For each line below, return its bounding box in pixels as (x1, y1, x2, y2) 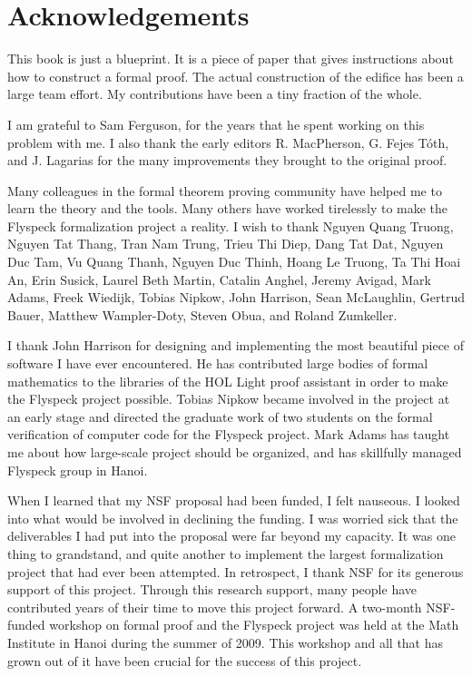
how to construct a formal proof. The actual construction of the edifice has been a (7, 66, 464, 85)
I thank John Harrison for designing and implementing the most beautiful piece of (7, 336, 465, 355)
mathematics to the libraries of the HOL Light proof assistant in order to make (7, 371, 448, 390)
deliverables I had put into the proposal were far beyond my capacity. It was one (7, 526, 456, 545)
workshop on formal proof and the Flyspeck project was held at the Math (49, 615, 459, 634)
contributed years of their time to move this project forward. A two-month (7, 597, 422, 616)
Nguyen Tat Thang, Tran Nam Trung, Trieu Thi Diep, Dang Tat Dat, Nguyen (7, 234, 444, 253)
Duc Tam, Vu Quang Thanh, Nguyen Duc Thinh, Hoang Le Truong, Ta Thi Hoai (7, 252, 461, 271)
